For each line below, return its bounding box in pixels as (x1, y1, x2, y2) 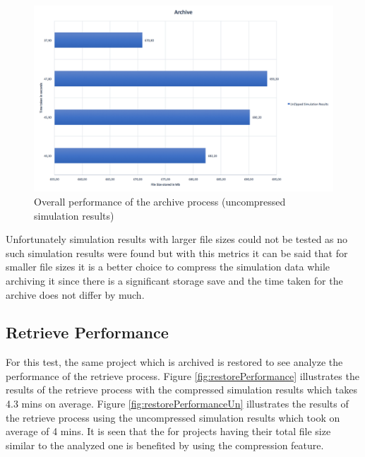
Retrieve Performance (6, 321, 169, 343)
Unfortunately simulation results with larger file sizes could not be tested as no (6, 232, 348, 247)
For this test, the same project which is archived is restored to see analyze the (6, 355, 343, 369)
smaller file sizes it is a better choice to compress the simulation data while (6, 259, 330, 274)
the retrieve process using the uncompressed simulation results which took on (6, 410, 340, 425)
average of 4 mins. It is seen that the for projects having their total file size (6, 424, 331, 439)
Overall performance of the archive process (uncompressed (34, 194, 286, 208)
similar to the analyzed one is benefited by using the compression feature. (6, 437, 324, 452)
